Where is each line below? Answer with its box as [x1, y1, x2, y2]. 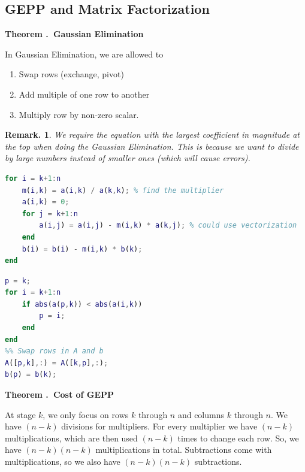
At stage [5, 408, 36, 420]
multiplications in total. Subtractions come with [95, 443, 272, 456]
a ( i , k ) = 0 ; [22, 198, 70, 207]
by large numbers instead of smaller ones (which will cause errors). [5, 152, 250, 164]
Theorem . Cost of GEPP [5, 388, 114, 401]
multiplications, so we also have [5, 455, 120, 468]
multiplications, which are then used [5, 431, 138, 444]
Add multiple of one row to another [19, 87, 150, 100]
